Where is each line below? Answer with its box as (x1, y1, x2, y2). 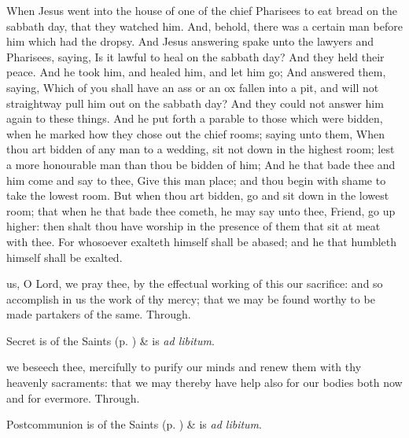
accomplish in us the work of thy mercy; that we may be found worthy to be (6, 290, 375, 307)
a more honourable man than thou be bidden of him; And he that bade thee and (6, 156, 396, 172)
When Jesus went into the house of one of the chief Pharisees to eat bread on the (6, 2, 398, 18)
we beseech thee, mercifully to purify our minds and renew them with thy (6, 359, 362, 375)
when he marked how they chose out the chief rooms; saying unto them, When (6, 125, 385, 142)
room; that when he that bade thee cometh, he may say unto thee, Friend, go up (6, 202, 396, 219)
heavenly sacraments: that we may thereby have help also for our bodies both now (6, 374, 403, 391)
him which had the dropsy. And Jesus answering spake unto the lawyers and (6, 33, 374, 50)
